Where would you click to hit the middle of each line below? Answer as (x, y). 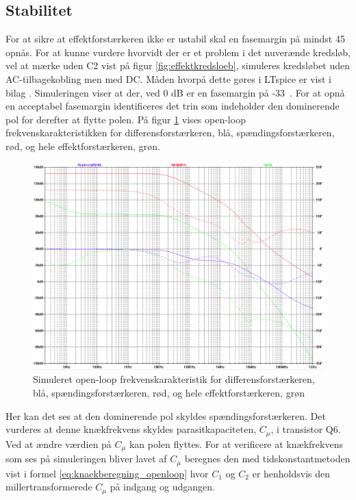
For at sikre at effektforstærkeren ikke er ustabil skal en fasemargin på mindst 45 (175, 39)
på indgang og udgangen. (162, 487)
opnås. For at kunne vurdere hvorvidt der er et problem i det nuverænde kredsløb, (178, 52)
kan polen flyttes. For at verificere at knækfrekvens (236, 443)
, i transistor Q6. (306, 429)
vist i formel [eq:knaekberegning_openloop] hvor (107, 473)
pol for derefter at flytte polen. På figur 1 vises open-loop (126, 119)
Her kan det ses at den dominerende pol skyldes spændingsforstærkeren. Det (166, 415)
